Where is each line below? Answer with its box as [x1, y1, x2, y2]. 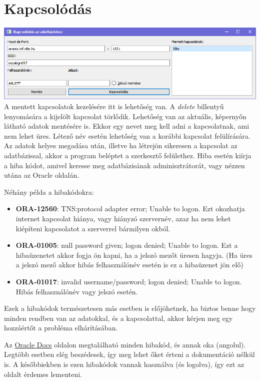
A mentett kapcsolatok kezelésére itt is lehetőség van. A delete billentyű [4, 101, 224, 111]
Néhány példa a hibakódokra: [4, 186, 94, 197]
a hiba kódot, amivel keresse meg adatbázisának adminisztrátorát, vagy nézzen [4, 160, 245, 170]
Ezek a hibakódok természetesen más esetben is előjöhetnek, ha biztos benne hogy [4, 303, 256, 313]
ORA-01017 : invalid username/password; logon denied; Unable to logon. [15, 276, 242, 286]
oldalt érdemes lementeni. [4, 368, 82, 379]
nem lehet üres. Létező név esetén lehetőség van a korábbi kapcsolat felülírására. [4, 130, 250, 141]
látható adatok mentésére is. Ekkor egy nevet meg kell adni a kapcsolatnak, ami [4, 121, 249, 131]
